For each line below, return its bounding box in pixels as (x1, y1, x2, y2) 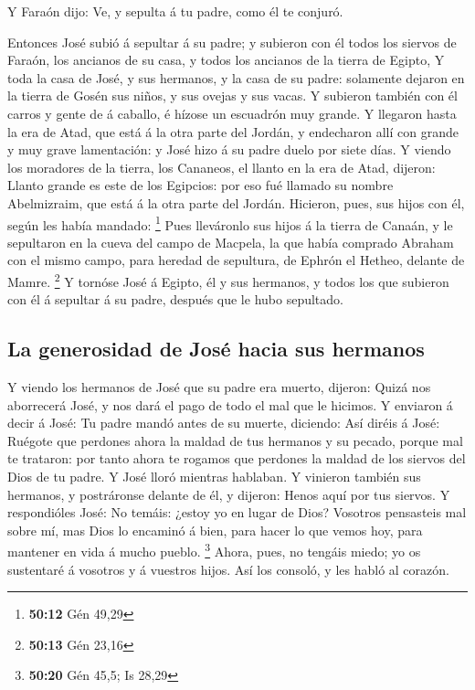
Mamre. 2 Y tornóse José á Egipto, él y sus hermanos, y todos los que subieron (7, 269, 449, 291)
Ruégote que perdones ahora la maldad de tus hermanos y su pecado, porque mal (7, 430, 463, 450)
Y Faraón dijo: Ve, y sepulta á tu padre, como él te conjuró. (7, 2, 343, 20)
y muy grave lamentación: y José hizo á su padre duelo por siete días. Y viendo (7, 140, 451, 159)
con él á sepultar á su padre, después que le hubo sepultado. (7, 290, 343, 309)
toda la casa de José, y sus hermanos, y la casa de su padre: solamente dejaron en (7, 68, 465, 87)
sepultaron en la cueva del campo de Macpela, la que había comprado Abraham (7, 232, 454, 251)
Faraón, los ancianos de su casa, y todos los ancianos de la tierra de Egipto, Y (7, 50, 445, 69)
